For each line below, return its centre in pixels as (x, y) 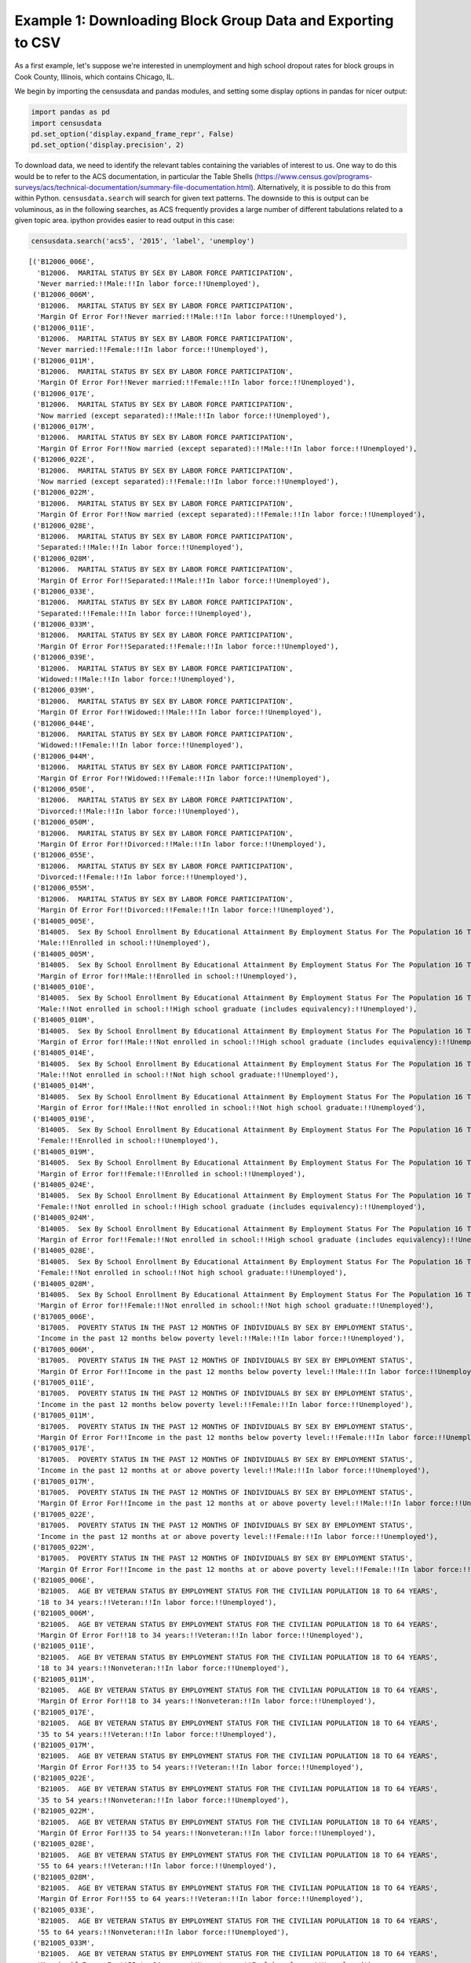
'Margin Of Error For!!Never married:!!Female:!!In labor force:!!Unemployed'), (196, 382)
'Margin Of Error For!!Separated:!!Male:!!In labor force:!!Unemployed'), (184, 580)
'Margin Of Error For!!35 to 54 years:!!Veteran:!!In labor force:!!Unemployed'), (200, 1767)
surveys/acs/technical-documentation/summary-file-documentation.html (133, 188)
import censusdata (66, 123)
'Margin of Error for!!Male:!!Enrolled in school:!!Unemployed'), (167, 976)
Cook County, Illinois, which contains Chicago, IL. (95, 77)
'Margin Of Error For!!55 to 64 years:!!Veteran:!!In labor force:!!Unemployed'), (200, 1899)
